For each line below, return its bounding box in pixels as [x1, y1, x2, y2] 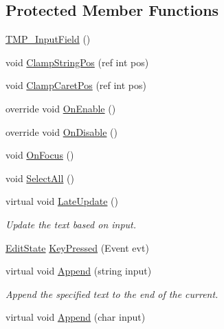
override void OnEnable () [5, 101, 116, 115]
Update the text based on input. [5, 217, 137, 231]
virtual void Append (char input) [5, 310, 146, 324]
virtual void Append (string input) [5, 263, 152, 278]
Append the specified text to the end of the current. [5, 286, 219, 301]
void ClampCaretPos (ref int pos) [5, 78, 147, 92]
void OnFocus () [5, 148, 74, 162]
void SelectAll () [5, 170, 74, 185]
